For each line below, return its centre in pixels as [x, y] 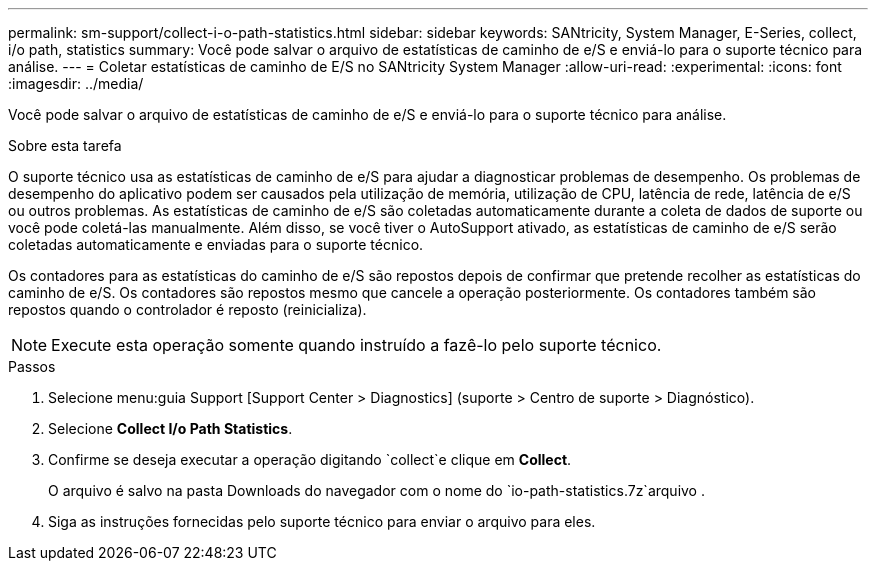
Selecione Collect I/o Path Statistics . [170, 428]
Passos [32, 366]
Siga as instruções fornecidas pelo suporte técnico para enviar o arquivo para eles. [322, 521]
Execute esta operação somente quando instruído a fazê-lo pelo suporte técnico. [356, 345]
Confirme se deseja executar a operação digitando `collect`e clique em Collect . [310, 459]
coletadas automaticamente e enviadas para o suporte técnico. [216, 244]
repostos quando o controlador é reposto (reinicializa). [187, 309]
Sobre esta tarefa [65, 145]
